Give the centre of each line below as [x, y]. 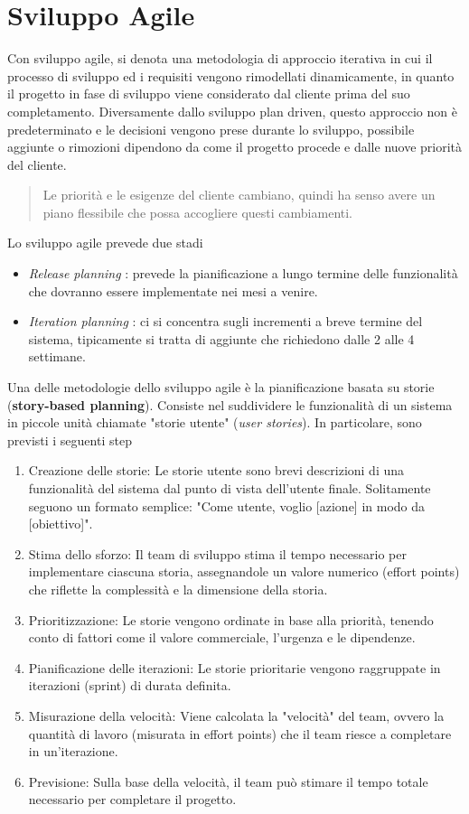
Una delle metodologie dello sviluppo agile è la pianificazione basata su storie [221, 387]
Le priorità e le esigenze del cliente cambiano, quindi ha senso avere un [239, 195]
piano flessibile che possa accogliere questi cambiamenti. [198, 212]
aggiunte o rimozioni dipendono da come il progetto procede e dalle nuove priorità [235, 147]
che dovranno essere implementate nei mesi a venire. [173, 290]
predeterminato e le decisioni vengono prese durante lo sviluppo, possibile [211, 129]
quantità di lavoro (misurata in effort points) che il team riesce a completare [240, 733]
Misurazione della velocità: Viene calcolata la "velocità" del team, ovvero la [236, 715]
